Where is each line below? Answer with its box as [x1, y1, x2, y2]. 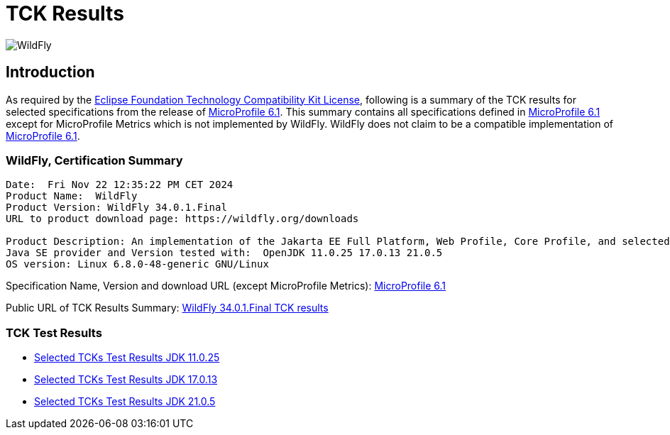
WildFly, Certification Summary [6, 153, 183, 167]
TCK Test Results [6, 325, 102, 340]
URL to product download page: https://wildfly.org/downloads [6, 213, 359, 225]
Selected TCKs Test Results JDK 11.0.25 [34, 351, 220, 364]
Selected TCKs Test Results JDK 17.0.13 [34, 373, 218, 386]
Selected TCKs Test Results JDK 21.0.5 [34, 395, 216, 408]
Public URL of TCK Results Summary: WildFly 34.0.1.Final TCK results [6, 302, 329, 314]
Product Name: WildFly [6, 190, 138, 202]
